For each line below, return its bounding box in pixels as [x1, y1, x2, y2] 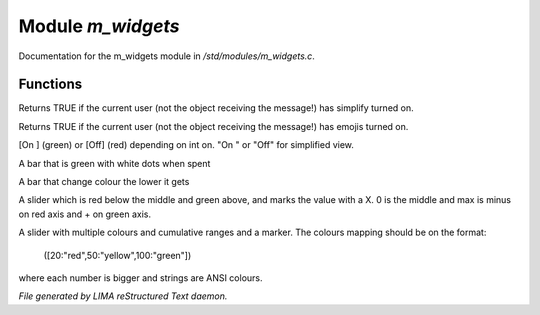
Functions [18, 76, 83, 93]
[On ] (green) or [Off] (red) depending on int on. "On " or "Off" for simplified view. [18, 139, 355, 151]
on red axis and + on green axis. [18, 208, 152, 220]
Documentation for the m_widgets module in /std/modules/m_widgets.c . [18, 50, 315, 62]
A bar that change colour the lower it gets [18, 176, 190, 188]
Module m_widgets [18, 15, 180, 37]
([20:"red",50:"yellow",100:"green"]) [43, 249, 192, 261]
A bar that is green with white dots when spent [18, 157, 211, 169]
